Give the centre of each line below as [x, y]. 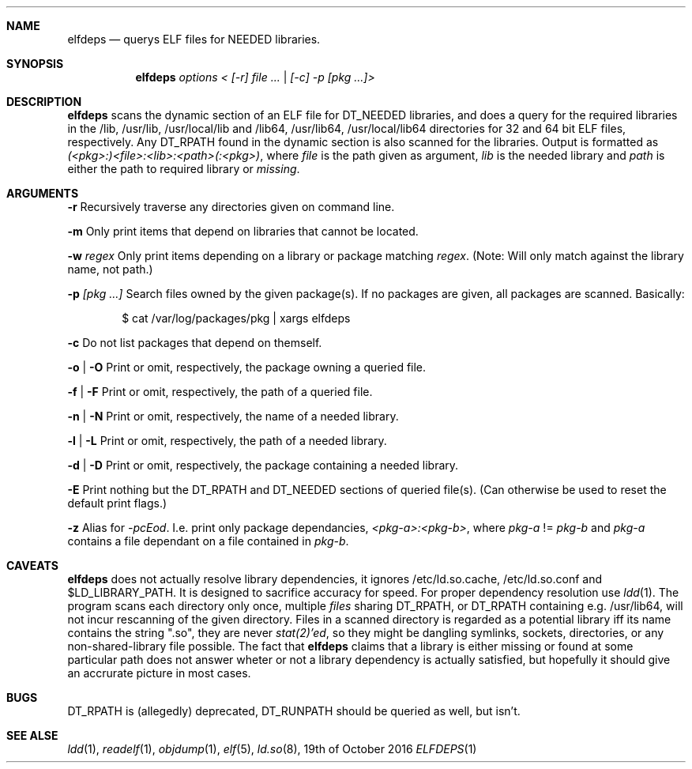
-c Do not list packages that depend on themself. [195, 343]
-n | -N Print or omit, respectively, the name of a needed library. [233, 416]
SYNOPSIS [35, 64]
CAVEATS [32, 565]
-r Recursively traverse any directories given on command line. [231, 207]
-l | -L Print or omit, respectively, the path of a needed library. [227, 441]
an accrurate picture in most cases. [159, 673]
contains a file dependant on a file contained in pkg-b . [208, 541]
